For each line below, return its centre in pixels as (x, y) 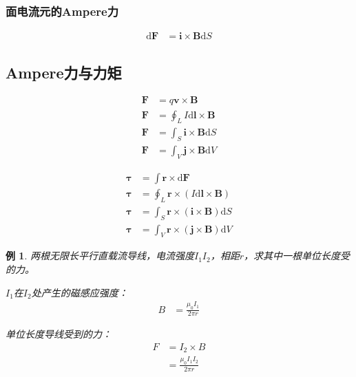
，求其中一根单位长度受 (297, 256)
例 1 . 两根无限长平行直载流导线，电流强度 (100, 256)
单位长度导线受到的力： (59, 334)
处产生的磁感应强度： (80, 292)
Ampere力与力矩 (64, 72)
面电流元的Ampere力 (62, 11)
